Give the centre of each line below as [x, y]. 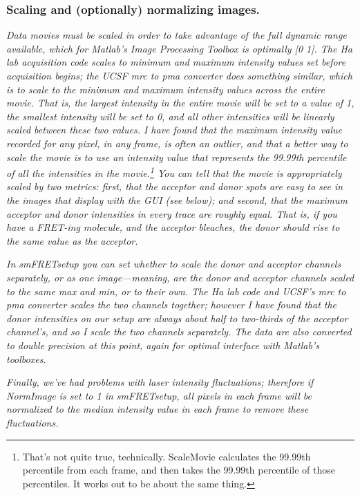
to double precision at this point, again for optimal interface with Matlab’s [163, 345]
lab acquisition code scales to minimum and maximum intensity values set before [176, 62]
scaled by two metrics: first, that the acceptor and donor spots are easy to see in [175, 186]
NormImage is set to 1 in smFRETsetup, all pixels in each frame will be [159, 395]
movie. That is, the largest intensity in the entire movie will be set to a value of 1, [180, 103]
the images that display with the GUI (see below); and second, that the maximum [177, 200]
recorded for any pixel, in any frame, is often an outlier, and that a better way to [177, 143]
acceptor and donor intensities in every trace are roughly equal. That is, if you [172, 213]
